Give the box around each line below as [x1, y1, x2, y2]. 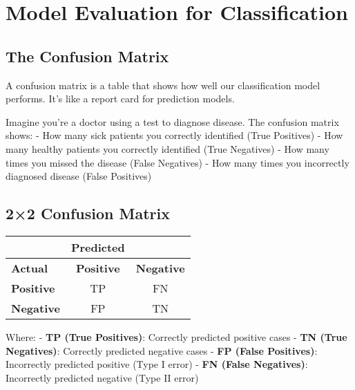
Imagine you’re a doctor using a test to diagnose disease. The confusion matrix [6, 114, 339, 129]
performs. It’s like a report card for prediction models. [6, 91, 235, 106]
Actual [11, 259, 48, 276]
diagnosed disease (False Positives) [6, 169, 152, 183]
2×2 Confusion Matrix [6, 203, 170, 224]
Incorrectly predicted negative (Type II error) [6, 370, 199, 384]
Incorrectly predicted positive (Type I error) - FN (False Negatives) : [6, 357, 308, 371]
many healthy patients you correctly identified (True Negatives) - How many [6, 141, 329, 156]
